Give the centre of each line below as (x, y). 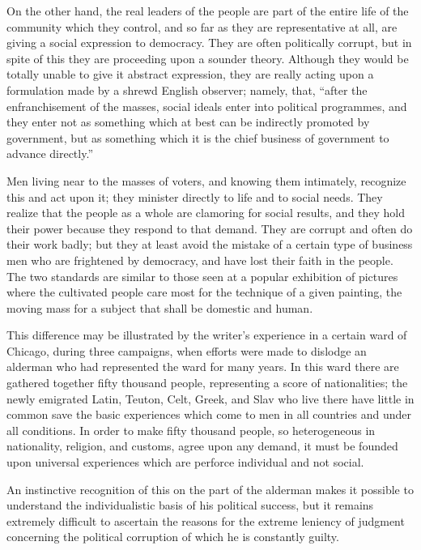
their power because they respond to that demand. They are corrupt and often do (210, 228)
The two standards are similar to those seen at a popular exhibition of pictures (202, 276)
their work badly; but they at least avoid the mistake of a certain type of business (210, 244)
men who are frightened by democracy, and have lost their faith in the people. (200, 260)
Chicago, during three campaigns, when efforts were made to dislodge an (187, 350)
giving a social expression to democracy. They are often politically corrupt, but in (209, 43)
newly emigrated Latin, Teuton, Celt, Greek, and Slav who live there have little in (210, 398)
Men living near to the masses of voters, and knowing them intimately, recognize (206, 180)
